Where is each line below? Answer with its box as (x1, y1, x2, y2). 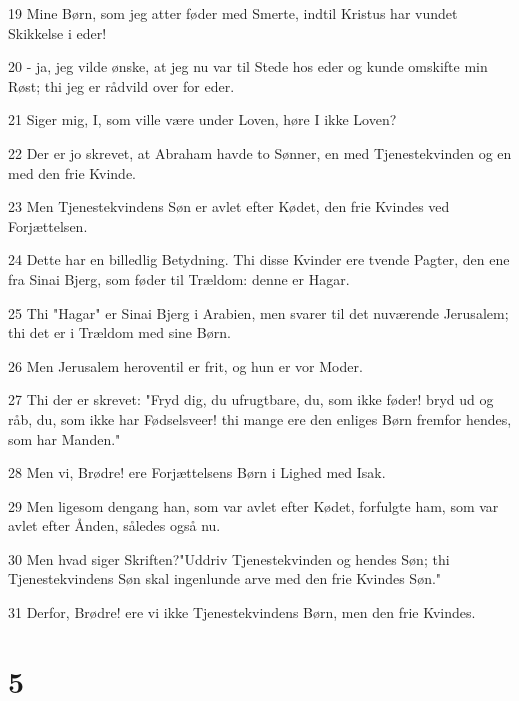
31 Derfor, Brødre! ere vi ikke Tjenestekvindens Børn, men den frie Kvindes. (8, 602, 476, 623)
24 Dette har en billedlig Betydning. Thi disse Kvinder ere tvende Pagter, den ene (8, 249, 510, 270)
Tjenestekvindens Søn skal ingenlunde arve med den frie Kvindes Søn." (8, 568, 442, 589)
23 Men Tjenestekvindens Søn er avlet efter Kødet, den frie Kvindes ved (8, 196, 450, 217)
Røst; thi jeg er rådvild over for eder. (8, 75, 235, 96)
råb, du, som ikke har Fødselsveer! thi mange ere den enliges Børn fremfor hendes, (8, 408, 512, 429)
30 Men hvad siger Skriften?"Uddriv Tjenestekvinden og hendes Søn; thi (8, 548, 450, 569)
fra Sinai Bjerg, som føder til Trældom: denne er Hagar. (8, 268, 350, 289)
